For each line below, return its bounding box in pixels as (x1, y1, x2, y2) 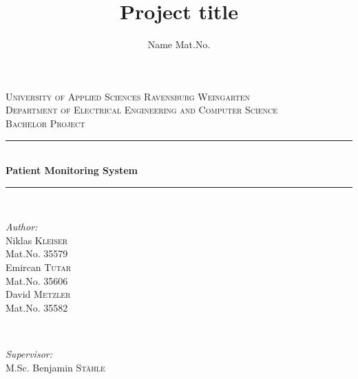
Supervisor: (6, 347, 52, 361)
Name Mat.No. (147, 37, 211, 52)
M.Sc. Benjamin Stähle (6, 360, 105, 374)
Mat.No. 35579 (6, 246, 68, 261)
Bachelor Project (6, 116, 85, 130)
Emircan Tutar (6, 260, 72, 274)
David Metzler (6, 287, 71, 301)
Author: (6, 219, 38, 234)
